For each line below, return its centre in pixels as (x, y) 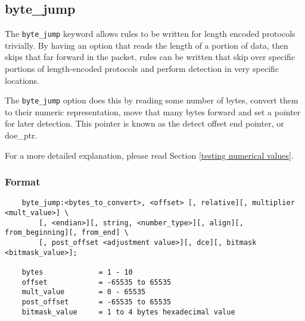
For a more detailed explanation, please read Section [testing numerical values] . (149, 155)
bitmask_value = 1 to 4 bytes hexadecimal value (128, 312)
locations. (22, 80)
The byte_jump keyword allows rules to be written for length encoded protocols (150, 34)
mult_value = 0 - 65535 (84, 292)
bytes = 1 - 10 (77, 273)
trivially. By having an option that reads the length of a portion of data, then (147, 45)
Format (23, 182)
